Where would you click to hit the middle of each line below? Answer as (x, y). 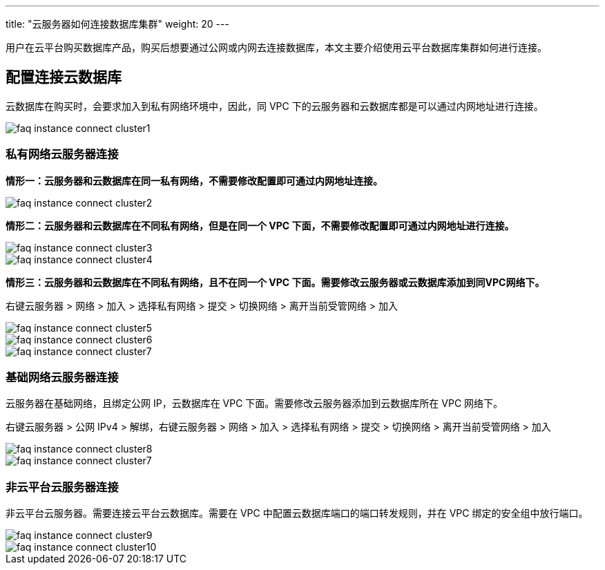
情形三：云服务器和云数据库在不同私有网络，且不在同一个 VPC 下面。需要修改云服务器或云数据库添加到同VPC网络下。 (275, 282)
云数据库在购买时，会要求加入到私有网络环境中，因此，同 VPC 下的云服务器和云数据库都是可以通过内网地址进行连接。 (275, 106)
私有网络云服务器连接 (62, 154)
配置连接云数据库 (64, 77)
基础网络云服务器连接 (62, 377)
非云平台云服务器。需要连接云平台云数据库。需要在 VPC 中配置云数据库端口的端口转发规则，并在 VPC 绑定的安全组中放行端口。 (297, 513)
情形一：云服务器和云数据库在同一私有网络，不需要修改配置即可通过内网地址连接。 (194, 180)
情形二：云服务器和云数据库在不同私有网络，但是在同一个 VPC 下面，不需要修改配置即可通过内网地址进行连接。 (260, 225)
